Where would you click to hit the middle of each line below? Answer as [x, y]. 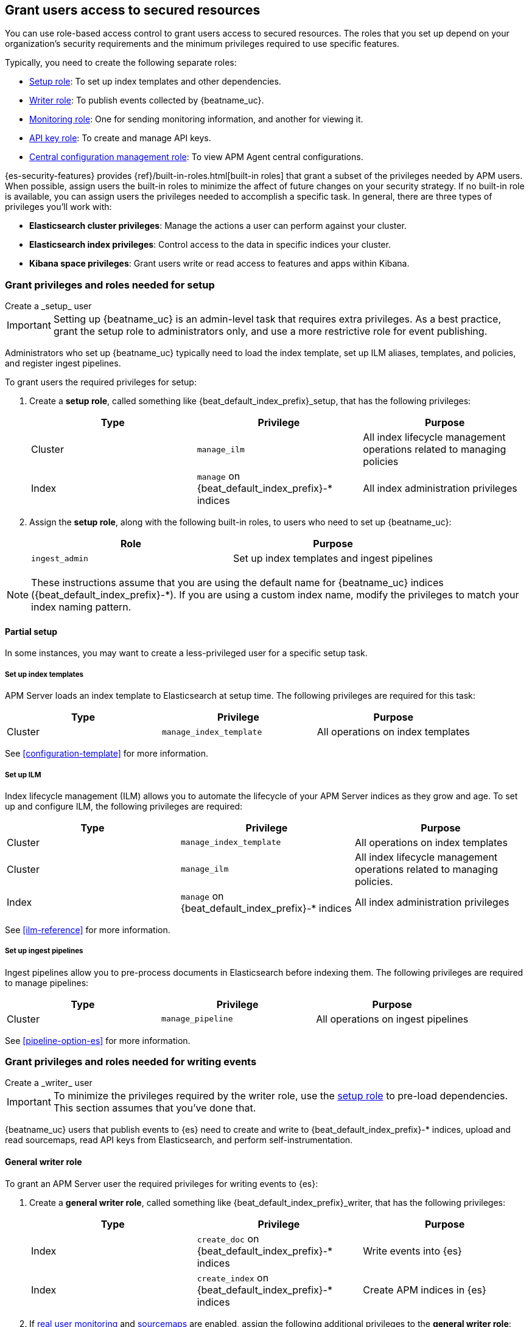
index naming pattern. [81, 607]
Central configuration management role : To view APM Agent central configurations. [196, 157]
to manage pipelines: [47, 982]
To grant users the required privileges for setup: [101, 382]
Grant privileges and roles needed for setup [110, 285]
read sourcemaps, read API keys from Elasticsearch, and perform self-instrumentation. [179, 1140]
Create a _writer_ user [49, 1083]
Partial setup [31, 631]
